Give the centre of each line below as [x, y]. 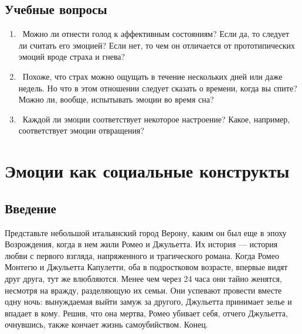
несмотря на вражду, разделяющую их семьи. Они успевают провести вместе [143, 290]
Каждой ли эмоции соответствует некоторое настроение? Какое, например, [156, 119]
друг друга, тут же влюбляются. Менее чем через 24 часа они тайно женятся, [143, 278]
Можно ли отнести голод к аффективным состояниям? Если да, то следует [156, 34]
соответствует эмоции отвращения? [81, 130]
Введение [30, 208]
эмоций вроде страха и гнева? [72, 57]
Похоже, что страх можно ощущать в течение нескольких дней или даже [152, 76]
